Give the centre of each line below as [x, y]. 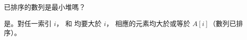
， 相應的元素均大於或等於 [148, 23]
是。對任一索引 [28, 23]
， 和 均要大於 [79, 23]
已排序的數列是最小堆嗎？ [45, 7]
